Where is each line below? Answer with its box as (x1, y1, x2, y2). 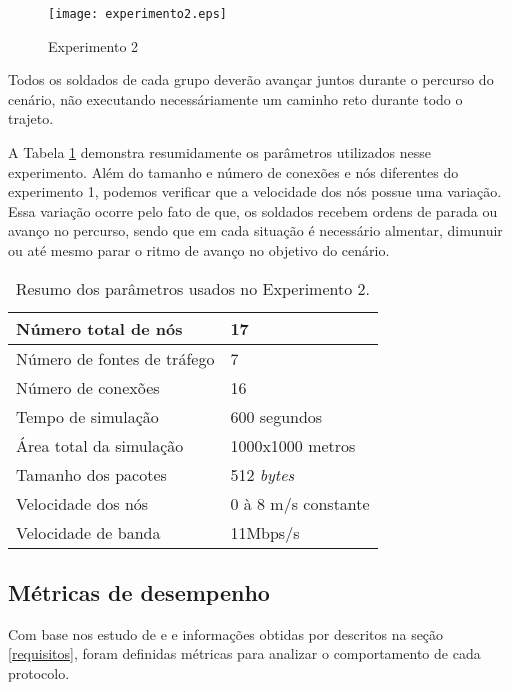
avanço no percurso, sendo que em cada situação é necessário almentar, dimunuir (8, 220, 503, 241)
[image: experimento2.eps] (48, 7, 227, 21)
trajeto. (8, 108, 54, 129)
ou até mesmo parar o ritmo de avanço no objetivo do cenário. (8, 240, 390, 260)
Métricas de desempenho (8, 576, 270, 607)
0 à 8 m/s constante (230, 491, 370, 515)
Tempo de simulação (16, 404, 159, 428)
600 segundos (230, 404, 323, 428)
